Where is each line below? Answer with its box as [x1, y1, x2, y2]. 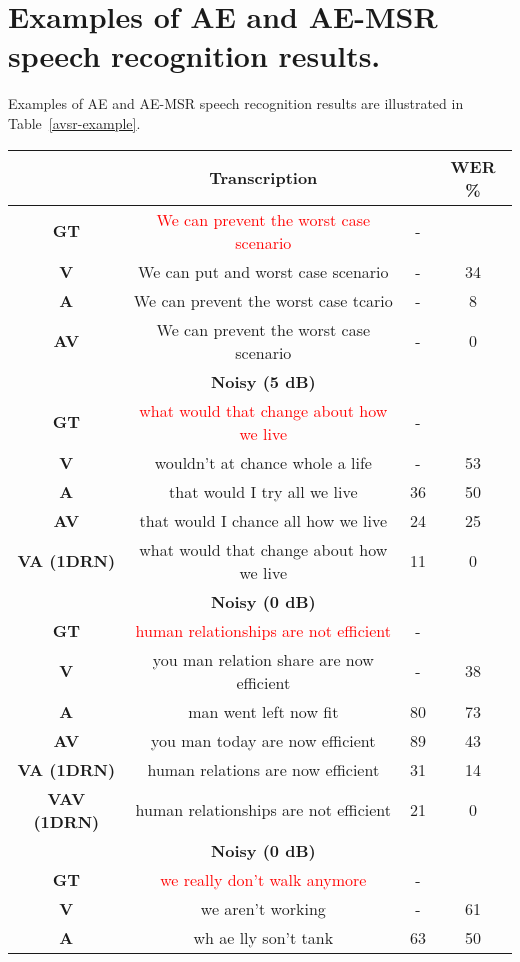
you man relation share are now [152, 647, 374, 671]
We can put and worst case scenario [138, 259, 389, 283]
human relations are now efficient [147, 757, 380, 781]
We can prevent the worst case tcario [133, 288, 393, 312]
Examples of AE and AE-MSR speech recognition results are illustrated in [8, 93, 464, 114]
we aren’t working [200, 896, 326, 920]
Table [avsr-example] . [8, 112, 141, 133]
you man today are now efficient [151, 728, 376, 752]
